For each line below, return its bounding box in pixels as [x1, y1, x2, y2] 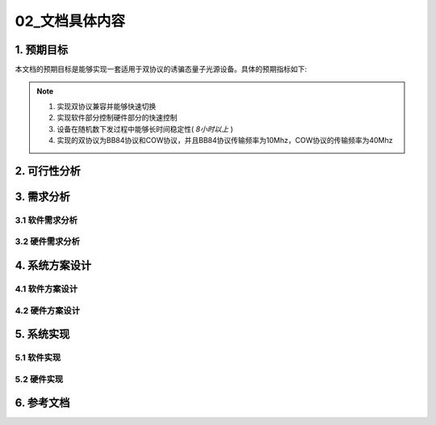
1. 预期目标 [15, 43, 69, 57]
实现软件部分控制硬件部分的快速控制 [57, 113, 178, 123]
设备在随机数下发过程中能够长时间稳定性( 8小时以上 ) [57, 124, 233, 133]
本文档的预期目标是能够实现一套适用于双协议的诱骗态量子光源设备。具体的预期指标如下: [15, 65, 308, 74]
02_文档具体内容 [15, 12, 125, 30]
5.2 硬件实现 [15, 373, 64, 385]
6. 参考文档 [15, 396, 70, 410]
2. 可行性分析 [15, 164, 81, 178]
